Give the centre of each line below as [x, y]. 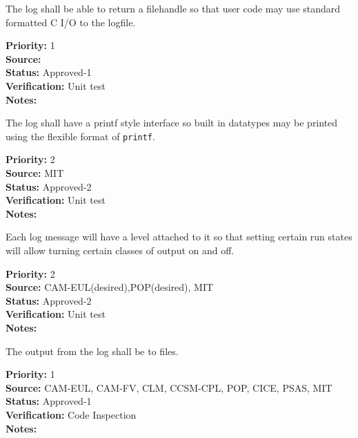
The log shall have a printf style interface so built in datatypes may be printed [172, 123]
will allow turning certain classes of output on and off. [120, 250]
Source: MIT [35, 173]
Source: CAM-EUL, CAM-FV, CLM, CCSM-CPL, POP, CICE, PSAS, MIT [169, 387]
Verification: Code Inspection [71, 414]
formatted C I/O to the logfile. [71, 22]
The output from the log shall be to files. [92, 351]
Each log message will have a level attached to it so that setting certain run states [179, 237]
